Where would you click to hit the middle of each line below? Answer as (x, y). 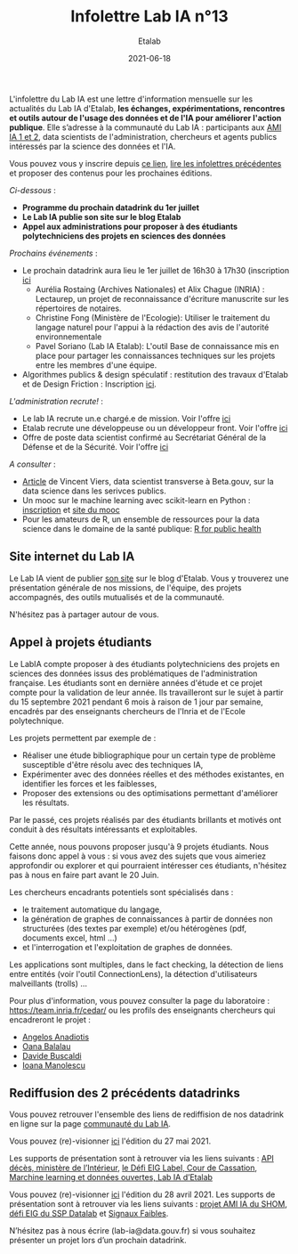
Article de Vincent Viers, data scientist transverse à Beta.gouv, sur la (148, 481)
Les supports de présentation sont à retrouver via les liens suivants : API (141, 1159)
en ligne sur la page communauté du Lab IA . (90, 1124)
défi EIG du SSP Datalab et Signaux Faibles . (89, 1214)
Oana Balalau (46, 1046)
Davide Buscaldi (52, 1055)
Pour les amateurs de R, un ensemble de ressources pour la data (141, 519)
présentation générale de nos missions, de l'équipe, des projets (125, 587)
